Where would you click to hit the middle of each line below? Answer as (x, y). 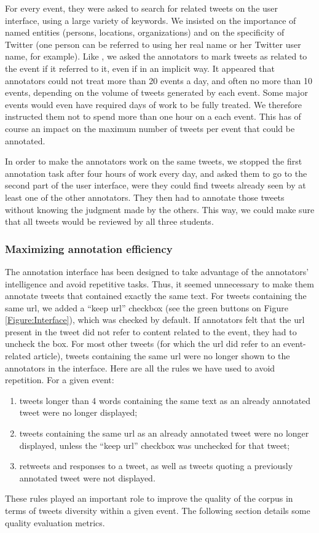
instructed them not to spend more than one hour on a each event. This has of (153, 116)
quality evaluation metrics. (55, 522)
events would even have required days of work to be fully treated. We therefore (153, 104)
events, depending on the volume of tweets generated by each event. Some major (156, 92)
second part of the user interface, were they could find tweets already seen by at (156, 185)
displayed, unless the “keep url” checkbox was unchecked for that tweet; (155, 445)
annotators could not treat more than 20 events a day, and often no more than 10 (159, 80)
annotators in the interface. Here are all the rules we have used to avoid (140, 368)
